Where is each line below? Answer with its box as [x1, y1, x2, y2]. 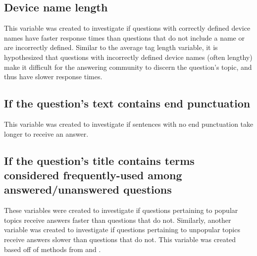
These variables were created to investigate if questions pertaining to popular [4, 205, 238, 215]
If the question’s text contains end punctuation [4, 96, 251, 111]
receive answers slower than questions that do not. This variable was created [4, 234, 236, 244]
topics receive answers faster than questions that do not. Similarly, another [4, 214, 231, 225]
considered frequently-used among [4, 167, 182, 182]
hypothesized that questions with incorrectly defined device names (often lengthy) [4, 51, 253, 62]
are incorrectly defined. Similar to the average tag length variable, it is [4, 42, 218, 52]
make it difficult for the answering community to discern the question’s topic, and [4, 61, 252, 72]
